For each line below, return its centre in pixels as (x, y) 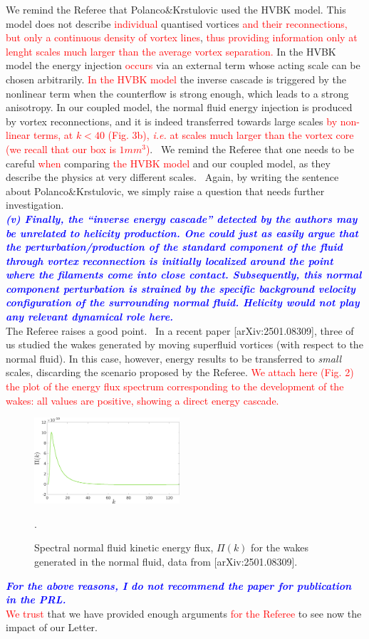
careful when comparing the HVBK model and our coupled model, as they (168, 163)
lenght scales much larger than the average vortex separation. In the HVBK (171, 51)
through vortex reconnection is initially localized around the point (170, 260)
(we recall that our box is (61, 149)
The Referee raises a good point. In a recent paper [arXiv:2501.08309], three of (180, 330)
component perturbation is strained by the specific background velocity (181, 288)
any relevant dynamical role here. (90, 317)
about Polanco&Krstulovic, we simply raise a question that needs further (165, 191)
